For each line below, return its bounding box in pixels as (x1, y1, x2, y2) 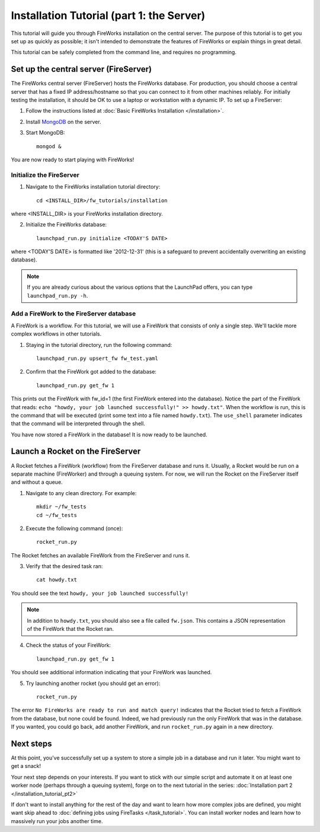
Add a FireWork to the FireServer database (11, 310, 136, 318)
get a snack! (11, 763, 41, 770)
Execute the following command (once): (25, 525, 123, 532)
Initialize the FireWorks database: (25, 221, 107, 228)
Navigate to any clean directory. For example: (25, 489, 137, 496)
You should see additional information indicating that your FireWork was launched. (11, 669, 212, 676)
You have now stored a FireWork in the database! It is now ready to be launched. (11, 431, 207, 438)
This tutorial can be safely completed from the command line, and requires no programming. (11, 49, 237, 56)
